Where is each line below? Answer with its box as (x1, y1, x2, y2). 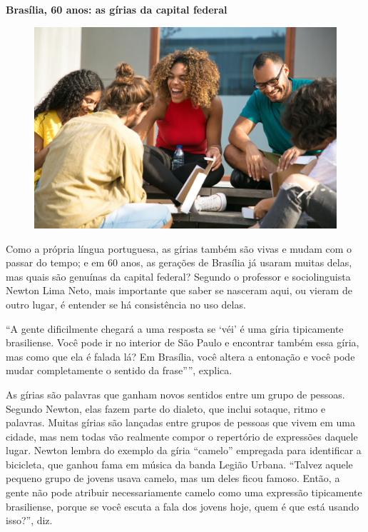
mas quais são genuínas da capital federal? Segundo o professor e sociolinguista (6, 268, 351, 283)
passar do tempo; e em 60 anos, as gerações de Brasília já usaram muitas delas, (6, 255, 352, 270)
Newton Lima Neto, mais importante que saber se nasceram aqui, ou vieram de (6, 283, 352, 298)
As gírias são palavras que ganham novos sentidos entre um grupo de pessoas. (6, 386, 345, 401)
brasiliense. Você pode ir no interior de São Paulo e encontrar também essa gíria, (6, 335, 359, 350)
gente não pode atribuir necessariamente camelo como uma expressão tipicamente (6, 485, 362, 500)
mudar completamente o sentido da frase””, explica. (6, 363, 232, 378)
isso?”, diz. (6, 513, 53, 528)
